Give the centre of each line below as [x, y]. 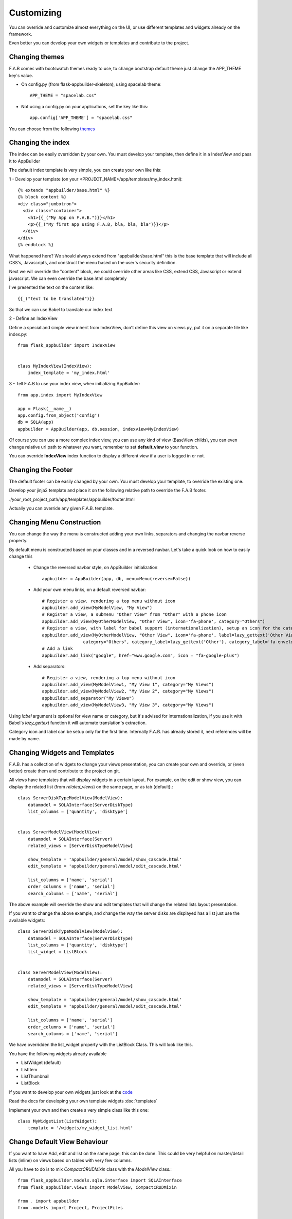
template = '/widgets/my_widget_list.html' [80, 1128]
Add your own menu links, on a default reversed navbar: [90, 590]
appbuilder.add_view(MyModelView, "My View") [97, 608]
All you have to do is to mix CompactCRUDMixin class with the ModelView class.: [91, 1169]
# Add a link [57, 649]
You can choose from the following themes [52, 129]
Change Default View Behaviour [58, 1142]
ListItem [29, 1069]
